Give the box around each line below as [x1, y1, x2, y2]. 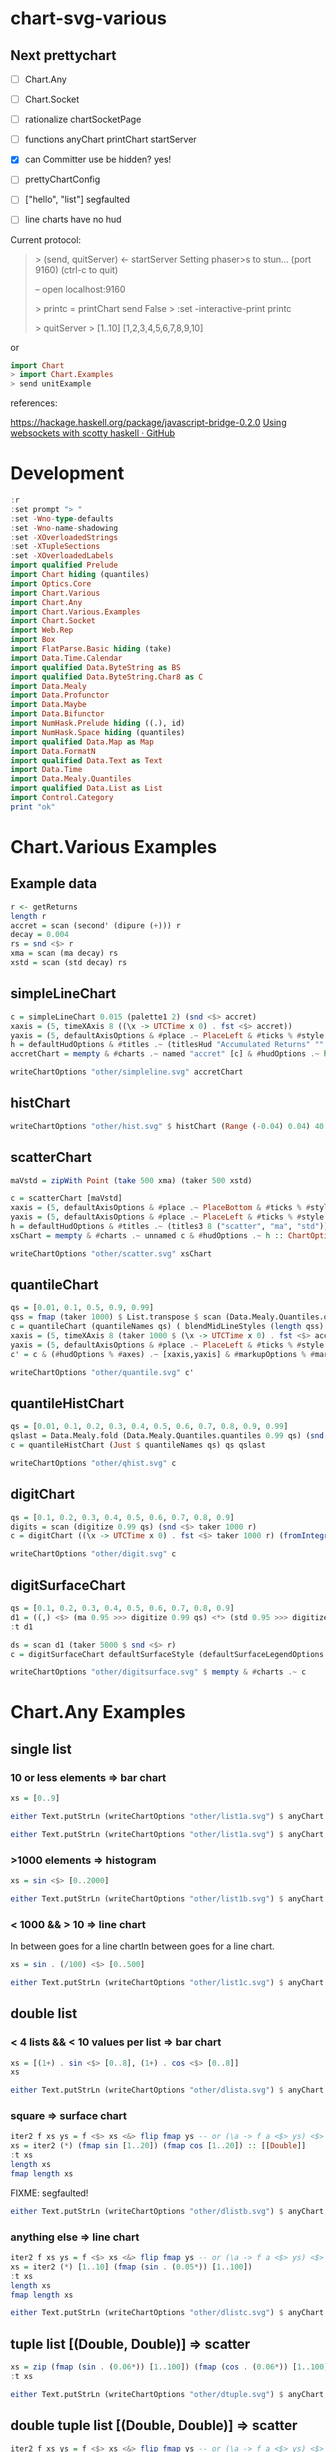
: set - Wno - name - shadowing [10, 523, 118, 533]
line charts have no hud [24, 213, 122, 226]
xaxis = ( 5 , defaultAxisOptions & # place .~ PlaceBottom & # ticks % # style [10, 1203, 333, 1213]
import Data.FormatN [10, 746, 97, 756]
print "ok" [10, 802, 56, 812]
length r [10, 911, 47, 921]
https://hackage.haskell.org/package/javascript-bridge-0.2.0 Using [10, 417, 287, 429]
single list [10, 1740, 72, 1757]
